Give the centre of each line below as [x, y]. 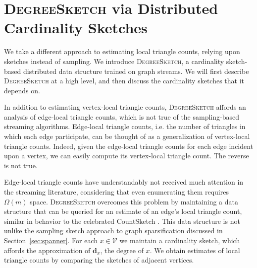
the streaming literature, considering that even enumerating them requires [116, 192]
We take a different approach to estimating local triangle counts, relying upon [122, 51]
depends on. [22, 90]
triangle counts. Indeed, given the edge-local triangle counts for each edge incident [129, 146]
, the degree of [122, 250]
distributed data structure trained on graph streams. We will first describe [136, 71]
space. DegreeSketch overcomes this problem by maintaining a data [134, 201]
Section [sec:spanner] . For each [51, 240]
